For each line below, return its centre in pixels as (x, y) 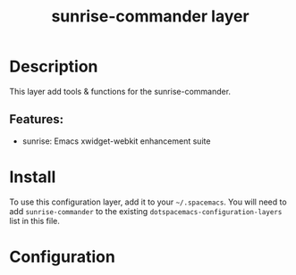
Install (33, 177)
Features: (37, 119)
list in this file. (35, 221)
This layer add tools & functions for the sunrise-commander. (120, 91)
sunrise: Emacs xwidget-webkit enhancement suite (116, 141)
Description (54, 67)
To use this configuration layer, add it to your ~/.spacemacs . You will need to (148, 202)
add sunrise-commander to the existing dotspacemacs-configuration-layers (146, 211)
